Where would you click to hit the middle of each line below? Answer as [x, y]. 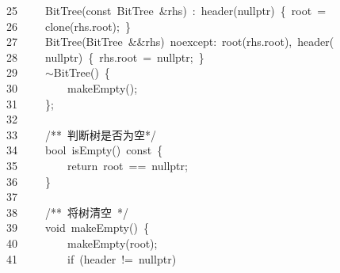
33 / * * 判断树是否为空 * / [81, 134]
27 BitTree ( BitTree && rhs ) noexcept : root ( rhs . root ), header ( [170, 42]
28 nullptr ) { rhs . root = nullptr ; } [105, 57]
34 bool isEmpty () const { [85, 150]
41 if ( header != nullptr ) [92, 258]
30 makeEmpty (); [72, 87]
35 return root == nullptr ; [97, 165]
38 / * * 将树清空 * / [67, 212]
